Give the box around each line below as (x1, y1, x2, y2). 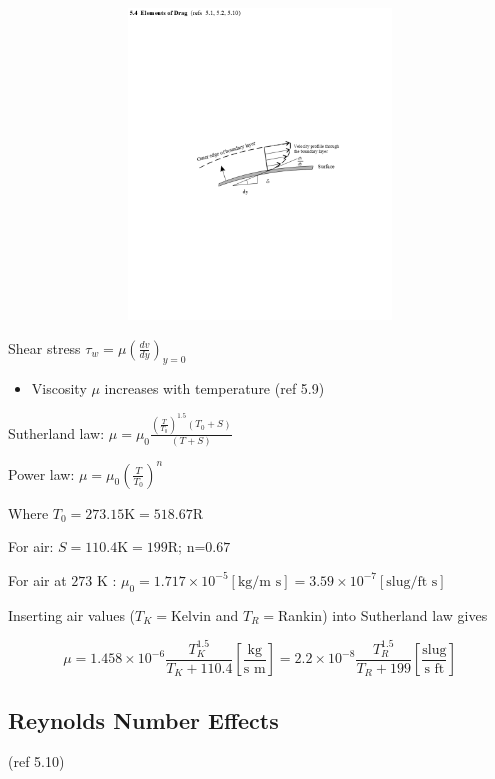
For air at (8, 569, 67, 590)
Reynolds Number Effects (8, 704, 279, 735)
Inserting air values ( (8, 604, 136, 625)
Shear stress (8, 337, 81, 358)
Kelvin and (170, 604, 239, 625)
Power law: (8, 463, 75, 484)
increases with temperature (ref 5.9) (104, 378, 325, 399)
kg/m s (237, 574, 282, 589)
